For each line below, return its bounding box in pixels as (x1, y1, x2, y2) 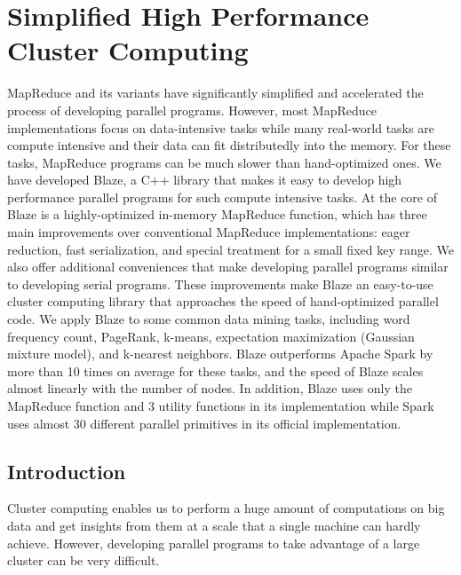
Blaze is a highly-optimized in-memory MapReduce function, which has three (7, 205, 427, 224)
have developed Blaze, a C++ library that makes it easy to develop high (7, 170, 402, 189)
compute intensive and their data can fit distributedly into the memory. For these (7, 136, 451, 154)
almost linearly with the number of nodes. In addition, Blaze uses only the (7, 379, 412, 398)
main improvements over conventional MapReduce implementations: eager (7, 223, 410, 241)
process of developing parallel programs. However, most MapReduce (7, 100, 378, 119)
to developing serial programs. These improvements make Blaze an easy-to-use (7, 274, 433, 293)
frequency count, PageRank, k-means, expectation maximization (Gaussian (7, 327, 415, 345)
